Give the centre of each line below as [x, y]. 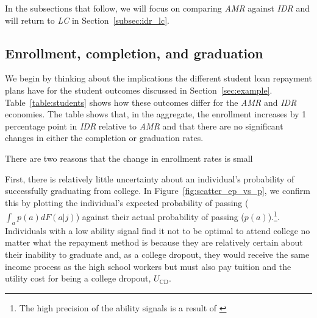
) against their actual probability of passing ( [160, 216]
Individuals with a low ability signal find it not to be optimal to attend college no [158, 230]
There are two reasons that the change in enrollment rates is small [129, 158]
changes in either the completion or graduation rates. [104, 138]
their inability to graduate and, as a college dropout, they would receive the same [157, 254]
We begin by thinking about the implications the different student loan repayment [158, 78]
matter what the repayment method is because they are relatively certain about [154, 242]
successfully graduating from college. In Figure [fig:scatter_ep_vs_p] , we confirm [158, 191]
